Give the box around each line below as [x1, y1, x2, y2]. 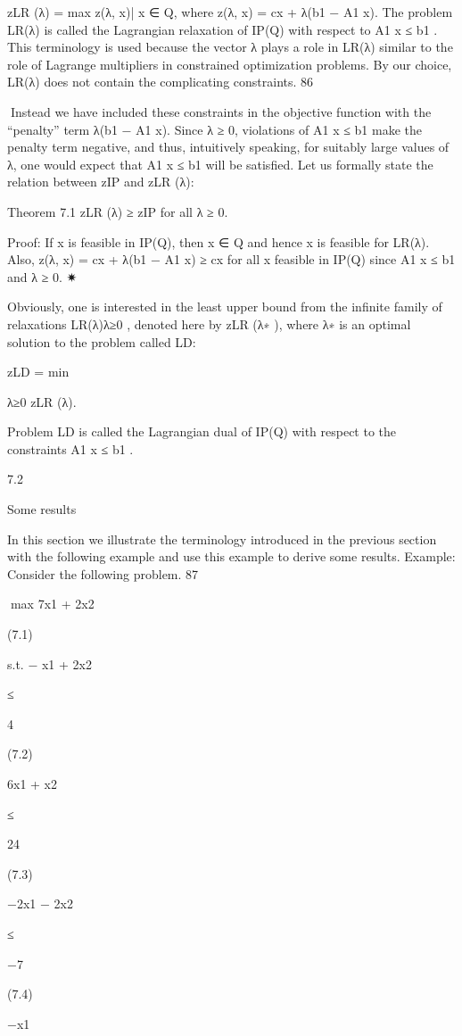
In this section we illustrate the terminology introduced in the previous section [7, 529, 437, 548]
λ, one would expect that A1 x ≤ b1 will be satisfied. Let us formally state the [7, 154, 433, 173]
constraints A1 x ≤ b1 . [7, 439, 134, 458]
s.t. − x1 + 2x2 [7, 654, 92, 673]
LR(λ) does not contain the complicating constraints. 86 [7, 72, 314, 91]
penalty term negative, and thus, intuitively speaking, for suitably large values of [7, 137, 450, 156]
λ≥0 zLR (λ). [7, 392, 77, 410]
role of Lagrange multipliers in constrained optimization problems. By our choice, [7, 54, 452, 73]
